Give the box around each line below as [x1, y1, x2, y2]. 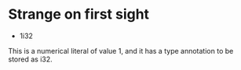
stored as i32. [8, 54, 53, 64]
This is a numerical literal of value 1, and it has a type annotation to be [8, 46, 234, 55]
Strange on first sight [8, 5, 150, 23]
